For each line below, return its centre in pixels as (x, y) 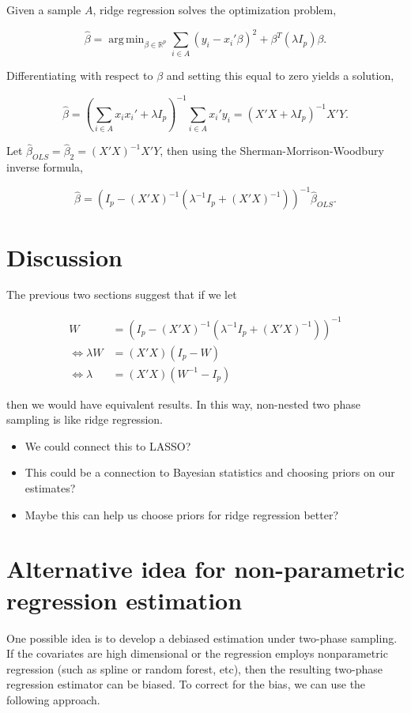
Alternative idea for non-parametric (205, 569)
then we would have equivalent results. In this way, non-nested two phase (183, 404)
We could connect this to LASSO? (108, 445)
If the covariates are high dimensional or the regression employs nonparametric (197, 653)
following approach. (53, 699)
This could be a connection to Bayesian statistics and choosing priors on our (210, 472)
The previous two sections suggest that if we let (122, 294)
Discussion (64, 257)
